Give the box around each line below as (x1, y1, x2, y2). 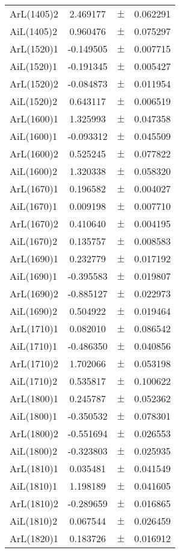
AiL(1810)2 (10, 514, 57, 528)
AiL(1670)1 (10, 199, 57, 213)
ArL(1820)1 (10, 531, 58, 545)
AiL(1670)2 (10, 234, 57, 248)
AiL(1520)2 (10, 94, 57, 108)
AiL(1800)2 (10, 444, 57, 458)
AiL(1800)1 (10, 409, 57, 423)
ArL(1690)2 (10, 286, 58, 300)
